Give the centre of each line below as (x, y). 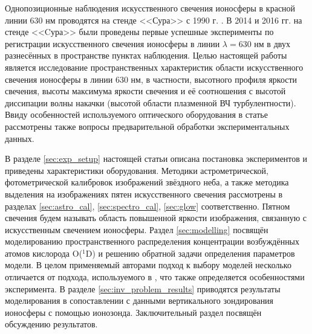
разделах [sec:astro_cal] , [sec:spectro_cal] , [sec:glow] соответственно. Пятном (148, 206)
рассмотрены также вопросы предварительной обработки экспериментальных (147, 126)
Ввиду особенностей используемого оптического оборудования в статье (136, 114)
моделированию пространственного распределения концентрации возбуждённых (152, 241)
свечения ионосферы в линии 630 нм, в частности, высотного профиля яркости (151, 79)
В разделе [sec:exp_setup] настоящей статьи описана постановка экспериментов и (156, 159)
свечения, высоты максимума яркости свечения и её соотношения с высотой (145, 91)
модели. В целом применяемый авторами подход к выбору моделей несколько (148, 265)
